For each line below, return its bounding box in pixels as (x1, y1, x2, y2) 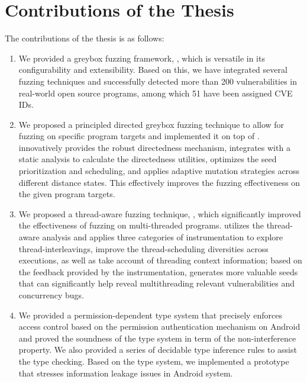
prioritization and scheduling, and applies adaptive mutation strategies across (18, 165, 300, 177)
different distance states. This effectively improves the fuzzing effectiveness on (18, 176, 300, 188)
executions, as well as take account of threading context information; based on (18, 254, 302, 266)
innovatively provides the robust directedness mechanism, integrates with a (18, 141, 290, 153)
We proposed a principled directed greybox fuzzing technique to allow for (18, 118, 285, 130)
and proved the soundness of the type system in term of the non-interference (18, 331, 296, 344)
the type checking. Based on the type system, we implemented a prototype (18, 355, 289, 367)
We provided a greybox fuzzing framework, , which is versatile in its (18, 52, 265, 64)
